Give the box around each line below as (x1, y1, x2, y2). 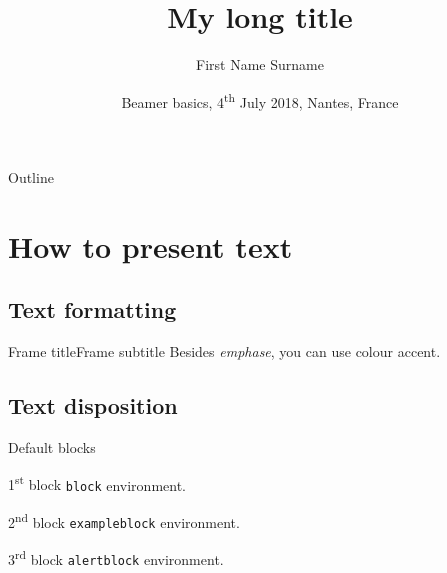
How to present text (8, 225, 293, 266)
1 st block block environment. (8, 471, 186, 495)
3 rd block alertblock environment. (8, 546, 224, 569)
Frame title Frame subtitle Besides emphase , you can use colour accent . (8, 341, 441, 362)
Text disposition (8, 390, 178, 421)
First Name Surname (196, 54, 324, 75)
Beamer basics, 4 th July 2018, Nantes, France (121, 88, 399, 112)
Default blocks (8, 436, 96, 457)
